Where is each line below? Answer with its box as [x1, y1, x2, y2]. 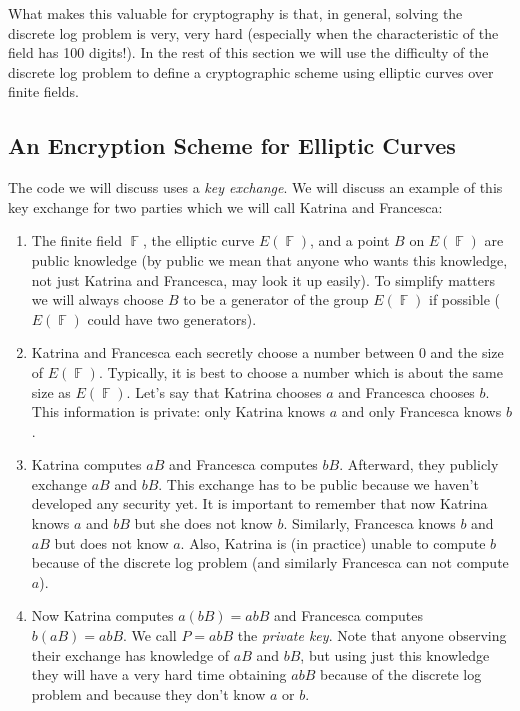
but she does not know [134, 513, 273, 534]
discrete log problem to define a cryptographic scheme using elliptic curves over [8, 61, 494, 82]
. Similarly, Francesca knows [283, 513, 456, 534]
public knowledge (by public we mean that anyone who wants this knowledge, [31, 249, 508, 270]
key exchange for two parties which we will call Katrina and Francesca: [8, 196, 443, 217]
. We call [123, 625, 177, 646]
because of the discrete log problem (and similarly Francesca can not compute [31, 552, 509, 573]
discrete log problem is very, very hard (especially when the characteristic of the [8, 22, 499, 43]
